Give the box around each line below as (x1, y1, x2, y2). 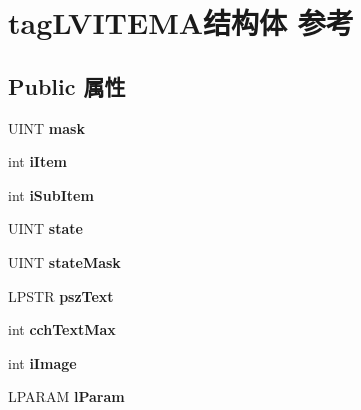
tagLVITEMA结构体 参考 (8, 2, 354, 43)
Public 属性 (8, 70, 126, 101)
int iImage (8, 352, 77, 373)
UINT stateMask (8, 251, 121, 272)
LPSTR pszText (8, 285, 114, 306)
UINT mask (8, 117, 85, 138)
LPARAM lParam (8, 386, 125, 407)
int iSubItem (8, 184, 94, 205)
